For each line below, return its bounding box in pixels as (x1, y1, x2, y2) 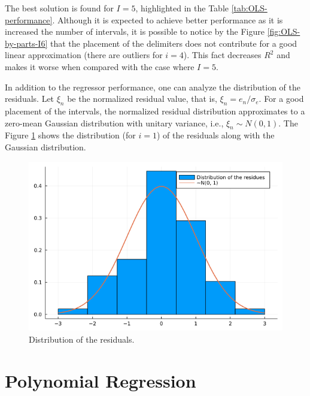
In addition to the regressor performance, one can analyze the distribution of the (5, 80, 300, 93)
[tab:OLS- (231, 2, 268, 14)
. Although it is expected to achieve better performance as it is (52, 13, 283, 26)
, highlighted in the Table (135, 2, 229, 14)
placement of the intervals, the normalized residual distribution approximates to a (5, 104, 305, 117)
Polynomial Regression (5, 368, 196, 392)
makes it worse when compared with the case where (5, 60, 194, 72)
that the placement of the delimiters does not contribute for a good (50, 37, 297, 49)
